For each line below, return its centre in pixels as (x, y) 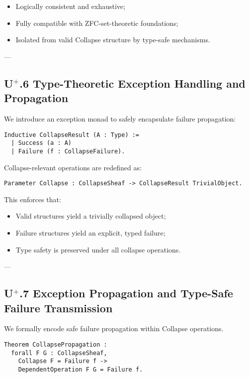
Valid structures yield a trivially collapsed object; (91, 216)
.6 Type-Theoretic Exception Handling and (132, 83)
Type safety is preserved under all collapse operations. (98, 249)
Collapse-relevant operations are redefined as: (73, 167)
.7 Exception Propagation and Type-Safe (126, 293)
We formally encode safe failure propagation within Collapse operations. (114, 328)
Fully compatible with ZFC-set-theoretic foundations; (97, 23)
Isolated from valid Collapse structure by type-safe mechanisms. (113, 40)
